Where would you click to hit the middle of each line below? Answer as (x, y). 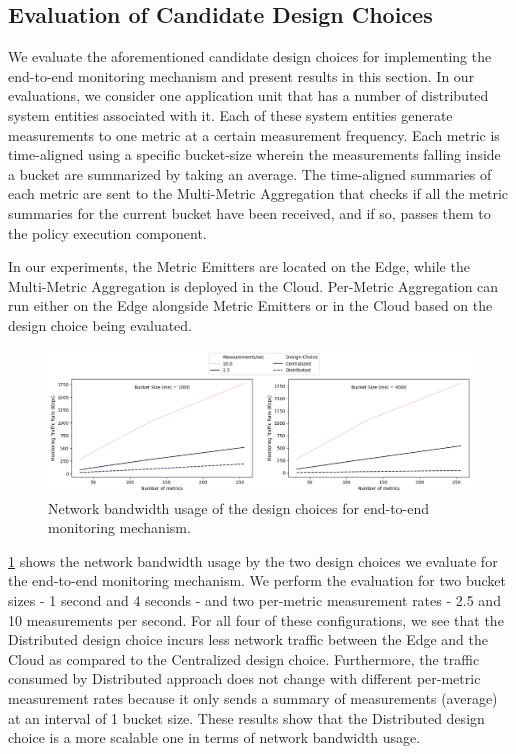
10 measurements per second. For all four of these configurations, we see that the (256, 619)
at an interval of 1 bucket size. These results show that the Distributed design (246, 717)
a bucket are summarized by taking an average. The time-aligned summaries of (250, 173)
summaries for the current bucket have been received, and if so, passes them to (249, 212)
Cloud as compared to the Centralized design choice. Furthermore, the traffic (244, 658)
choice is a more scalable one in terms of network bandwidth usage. (214, 737)
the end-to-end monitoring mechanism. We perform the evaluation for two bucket (257, 580)
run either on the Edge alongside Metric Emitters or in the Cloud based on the (250, 305)
